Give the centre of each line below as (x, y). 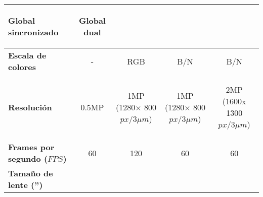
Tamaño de (31, 173)
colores (22, 67)
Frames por (31, 147)
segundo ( (28, 158)
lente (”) (26, 185)
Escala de (27, 55)
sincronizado (33, 32)
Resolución (30, 107)
